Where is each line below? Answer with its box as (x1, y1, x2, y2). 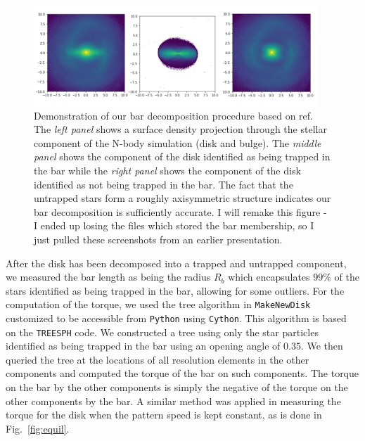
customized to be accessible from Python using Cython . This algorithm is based (6, 310, 347, 325)
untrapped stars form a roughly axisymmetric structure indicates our (34, 191, 331, 205)
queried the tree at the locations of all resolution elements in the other (6, 352, 309, 366)
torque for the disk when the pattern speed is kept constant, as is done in (6, 407, 322, 422)
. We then (300, 338, 343, 353)
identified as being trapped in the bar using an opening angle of (6, 338, 281, 353)
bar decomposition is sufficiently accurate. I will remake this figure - (34, 204, 327, 219)
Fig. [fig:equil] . (6, 421, 70, 435)
